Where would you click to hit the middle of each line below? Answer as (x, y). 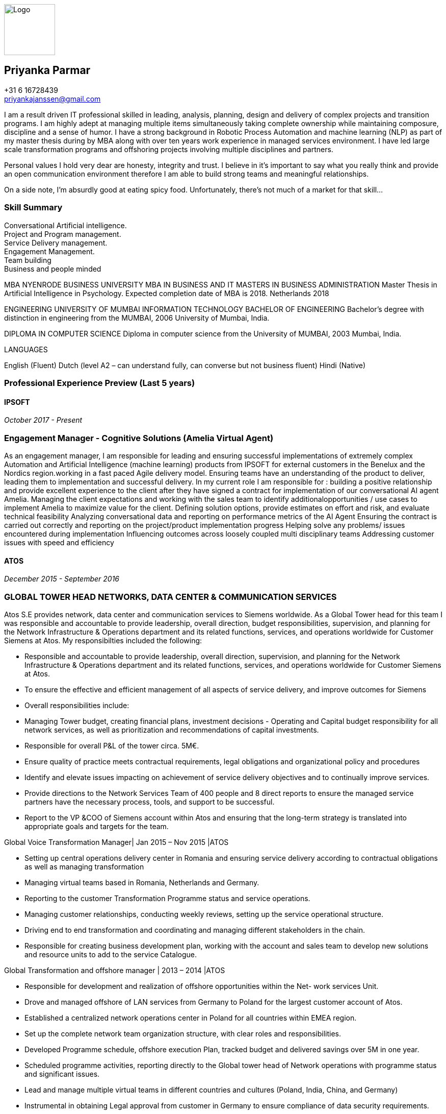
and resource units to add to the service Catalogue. (111, 954)
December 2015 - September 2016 (62, 579)
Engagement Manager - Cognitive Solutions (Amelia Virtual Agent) (139, 438)
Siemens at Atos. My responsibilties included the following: (103, 640)
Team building (28, 260)
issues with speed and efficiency (59, 542)
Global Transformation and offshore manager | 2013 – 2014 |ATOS (115, 970)
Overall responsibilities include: (77, 705)
